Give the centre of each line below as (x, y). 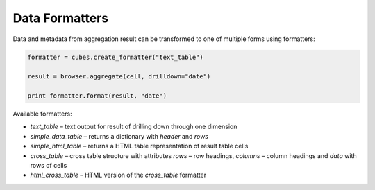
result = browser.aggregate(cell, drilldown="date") (119, 77)
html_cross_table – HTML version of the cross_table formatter (118, 175)
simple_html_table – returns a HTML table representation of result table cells (139, 146)
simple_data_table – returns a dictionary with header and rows (119, 136)
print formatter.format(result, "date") (97, 96)
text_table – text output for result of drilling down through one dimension (134, 127)
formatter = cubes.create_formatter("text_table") (116, 57)
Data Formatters (61, 18)
